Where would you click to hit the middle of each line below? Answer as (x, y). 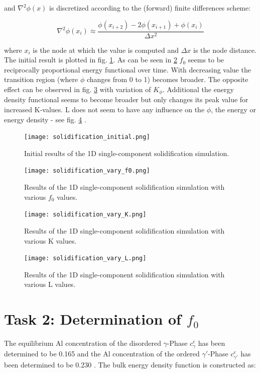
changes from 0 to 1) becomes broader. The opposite (167, 79)
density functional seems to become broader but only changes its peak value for (126, 99)
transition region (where (41, 79)
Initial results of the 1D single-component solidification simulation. (127, 153)
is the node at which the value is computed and (106, 50)
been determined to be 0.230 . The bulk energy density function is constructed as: (130, 364)
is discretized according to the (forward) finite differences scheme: (150, 8)
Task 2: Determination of (93, 319)
